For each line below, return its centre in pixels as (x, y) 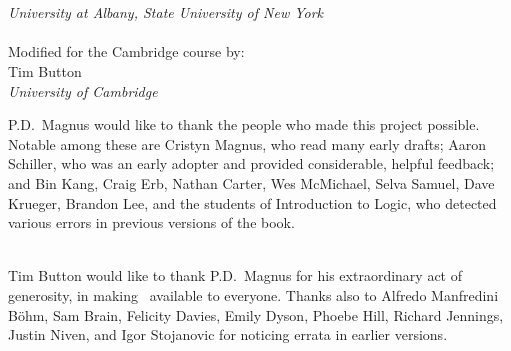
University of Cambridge (83, 90)
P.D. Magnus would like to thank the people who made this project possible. (244, 124)
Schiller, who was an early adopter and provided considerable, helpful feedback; (251, 163)
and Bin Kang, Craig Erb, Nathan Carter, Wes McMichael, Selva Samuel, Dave (251, 182)
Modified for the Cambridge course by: (126, 51)
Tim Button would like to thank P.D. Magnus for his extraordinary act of (235, 275)
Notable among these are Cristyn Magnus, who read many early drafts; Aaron (247, 143)
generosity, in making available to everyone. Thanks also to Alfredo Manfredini (253, 294)
